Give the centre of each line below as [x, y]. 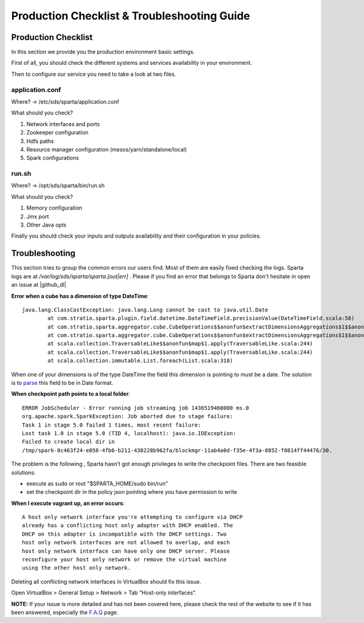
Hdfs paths [40, 141]
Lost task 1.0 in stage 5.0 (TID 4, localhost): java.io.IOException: [129, 433]
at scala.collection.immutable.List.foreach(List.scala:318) [140, 361]
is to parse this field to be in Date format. [62, 383]
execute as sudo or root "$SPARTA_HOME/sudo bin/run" [97, 483]
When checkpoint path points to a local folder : [71, 394]
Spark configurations [52, 158]
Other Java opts [46, 225]
